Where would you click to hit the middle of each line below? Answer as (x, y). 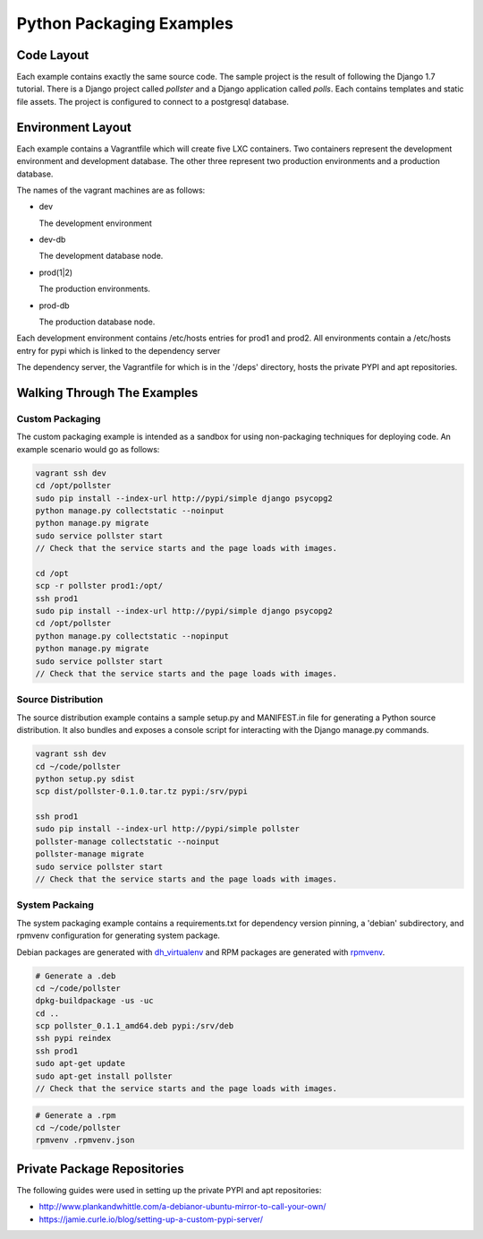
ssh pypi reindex (73, 1038)
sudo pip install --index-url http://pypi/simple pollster (167, 829)
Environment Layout (74, 127)
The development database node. (101, 256)
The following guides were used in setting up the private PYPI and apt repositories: (169, 1190)
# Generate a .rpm (76, 1115)
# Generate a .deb (76, 976)
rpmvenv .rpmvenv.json (85, 1140)
